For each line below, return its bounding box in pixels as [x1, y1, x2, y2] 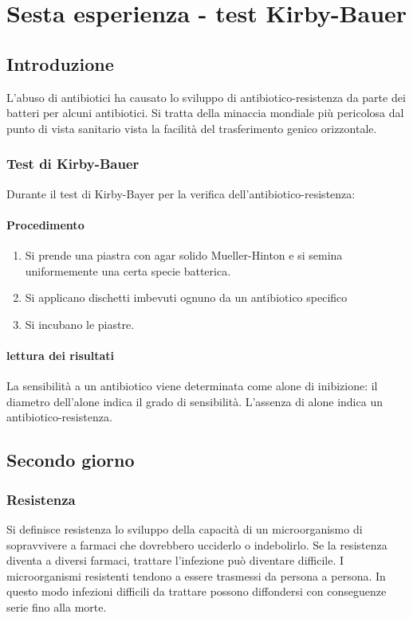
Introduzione [6, 51, 114, 76]
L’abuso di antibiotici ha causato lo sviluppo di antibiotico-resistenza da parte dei [6, 88, 406, 105]
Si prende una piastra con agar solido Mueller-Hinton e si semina [25, 246, 343, 263]
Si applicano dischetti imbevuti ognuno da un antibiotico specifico [25, 289, 348, 306]
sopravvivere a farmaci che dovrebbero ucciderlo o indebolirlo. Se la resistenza [6, 536, 387, 553]
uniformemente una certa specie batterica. [25, 262, 231, 279]
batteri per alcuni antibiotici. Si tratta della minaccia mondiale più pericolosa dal [6, 104, 404, 121]
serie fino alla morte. [6, 598, 107, 615]
